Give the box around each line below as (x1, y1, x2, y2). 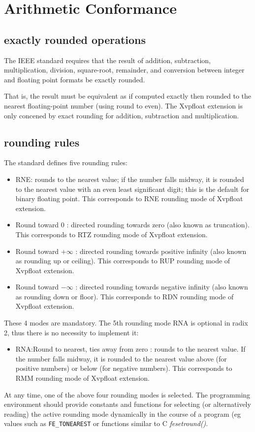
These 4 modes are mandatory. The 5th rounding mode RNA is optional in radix (4, 318, 248, 328)
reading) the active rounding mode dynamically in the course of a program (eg (4, 408, 241, 419)
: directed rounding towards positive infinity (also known (75, 246, 247, 256)
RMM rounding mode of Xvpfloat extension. (15, 373, 150, 383)
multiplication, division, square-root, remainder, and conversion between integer (4, 65, 245, 75)
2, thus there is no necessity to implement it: (4, 327, 139, 337)
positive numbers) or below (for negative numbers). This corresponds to (15, 363, 232, 373)
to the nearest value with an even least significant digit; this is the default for (15, 183, 249, 194)
